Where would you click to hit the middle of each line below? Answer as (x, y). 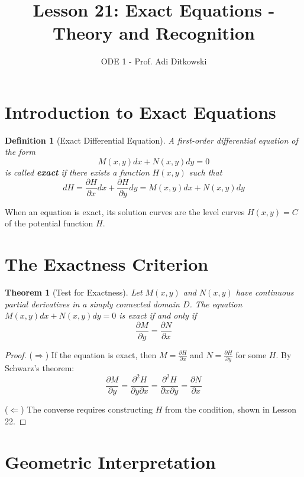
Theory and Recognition (154, 33)
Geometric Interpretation (110, 461)
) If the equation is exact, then (101, 354)
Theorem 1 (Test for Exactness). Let (74, 292)
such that (206, 172)
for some (251, 354)
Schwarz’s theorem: (40, 368)
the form (20, 152)
